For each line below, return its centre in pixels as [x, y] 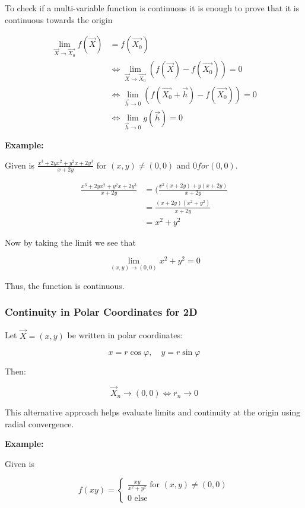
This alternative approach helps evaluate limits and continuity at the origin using [153, 412]
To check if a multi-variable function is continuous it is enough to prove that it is [152, 8]
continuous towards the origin [59, 19]
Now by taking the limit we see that [70, 242]
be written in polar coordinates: [125, 335]
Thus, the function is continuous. [65, 285]
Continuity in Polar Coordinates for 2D [101, 312]
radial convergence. [39, 423]
